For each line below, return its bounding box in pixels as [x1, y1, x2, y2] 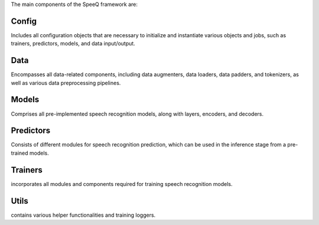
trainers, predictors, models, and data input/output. [11, 40, 135, 47]
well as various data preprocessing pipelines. [11, 79, 121, 86]
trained [11, 149, 29, 156]
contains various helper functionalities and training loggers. [11, 211, 156, 219]
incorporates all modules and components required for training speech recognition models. [11, 180, 233, 187]
